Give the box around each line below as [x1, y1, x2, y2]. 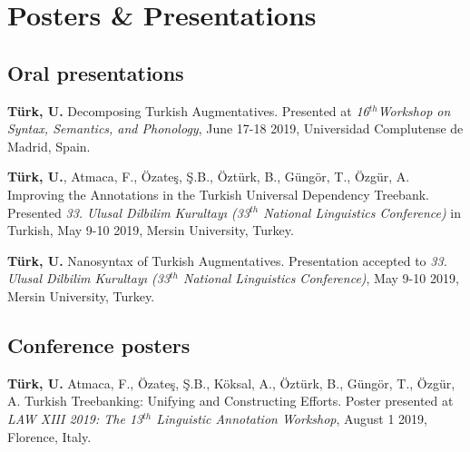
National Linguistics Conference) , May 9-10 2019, [183, 269, 459, 288]
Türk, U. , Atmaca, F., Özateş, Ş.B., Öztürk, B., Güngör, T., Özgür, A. [7, 167, 410, 186]
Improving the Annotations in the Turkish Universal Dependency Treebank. [7, 184, 429, 203]
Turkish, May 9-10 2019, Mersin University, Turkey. [7, 221, 294, 240]
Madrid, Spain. [7, 136, 91, 155]
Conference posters [7, 330, 191, 359]
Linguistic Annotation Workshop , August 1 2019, [156, 408, 427, 427]
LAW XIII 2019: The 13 [7, 408, 143, 427]
